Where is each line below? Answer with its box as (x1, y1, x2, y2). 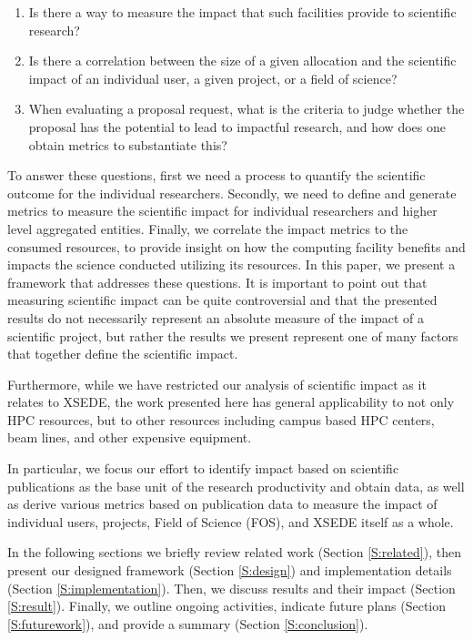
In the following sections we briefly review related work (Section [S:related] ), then (7, 543, 461, 562)
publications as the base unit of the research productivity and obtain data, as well (7, 476, 465, 495)
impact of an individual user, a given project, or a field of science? (28, 68, 398, 87)
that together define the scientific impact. (7, 344, 238, 363)
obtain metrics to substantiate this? (28, 135, 227, 154)
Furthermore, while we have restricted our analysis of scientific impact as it (7, 374, 427, 393)
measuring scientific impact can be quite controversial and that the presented (7, 290, 438, 310)
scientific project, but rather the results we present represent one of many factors (7, 326, 458, 345)
